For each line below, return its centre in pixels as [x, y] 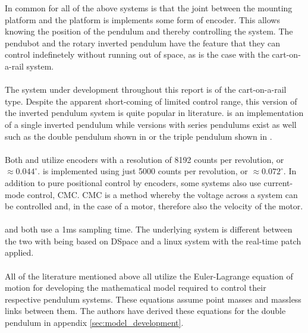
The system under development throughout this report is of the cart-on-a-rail [146, 89]
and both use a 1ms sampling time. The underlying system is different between [149, 229]
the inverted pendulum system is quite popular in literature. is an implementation [154, 113]
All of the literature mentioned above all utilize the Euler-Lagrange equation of [149, 276]
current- [278, 182]
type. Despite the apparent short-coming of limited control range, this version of [151, 101]
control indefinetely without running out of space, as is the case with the [137, 54]
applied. [19, 252]
